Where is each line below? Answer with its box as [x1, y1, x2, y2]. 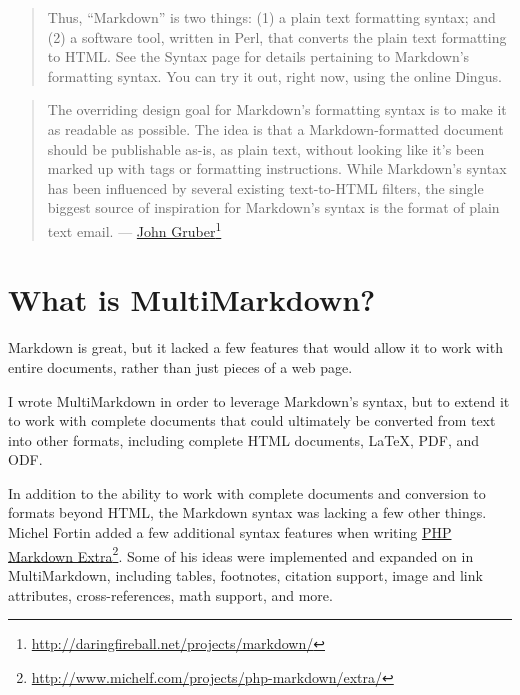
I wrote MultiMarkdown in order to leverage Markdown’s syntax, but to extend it [8, 390, 510, 411]
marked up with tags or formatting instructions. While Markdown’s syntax [47, 158, 507, 179]
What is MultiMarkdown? [8, 279, 376, 320]
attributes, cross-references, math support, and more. [8, 584, 333, 605]
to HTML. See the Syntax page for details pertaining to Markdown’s [47, 46, 470, 67]
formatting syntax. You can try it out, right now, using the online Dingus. [47, 65, 502, 86]
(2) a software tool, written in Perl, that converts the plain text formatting [47, 26, 507, 47]
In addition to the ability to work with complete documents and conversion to [8, 482, 486, 503]
